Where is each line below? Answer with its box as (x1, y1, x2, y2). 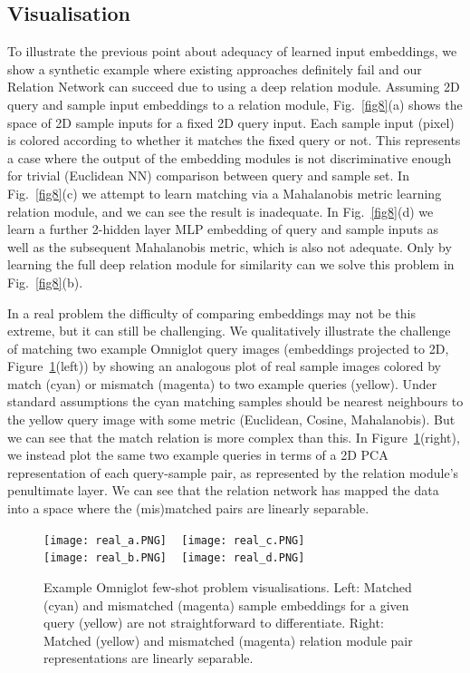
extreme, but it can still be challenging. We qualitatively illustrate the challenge (7, 321, 451, 340)
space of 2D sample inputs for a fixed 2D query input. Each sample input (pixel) (7, 112, 455, 132)
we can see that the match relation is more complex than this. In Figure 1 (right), (7, 427, 460, 446)
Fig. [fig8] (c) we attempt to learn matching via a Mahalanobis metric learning (7, 183, 442, 202)
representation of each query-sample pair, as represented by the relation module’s (7, 463, 459, 482)
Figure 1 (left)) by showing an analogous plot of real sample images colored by (7, 356, 441, 376)
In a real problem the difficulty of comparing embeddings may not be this (7, 303, 416, 322)
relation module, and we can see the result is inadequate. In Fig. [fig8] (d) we (7, 201, 434, 220)
